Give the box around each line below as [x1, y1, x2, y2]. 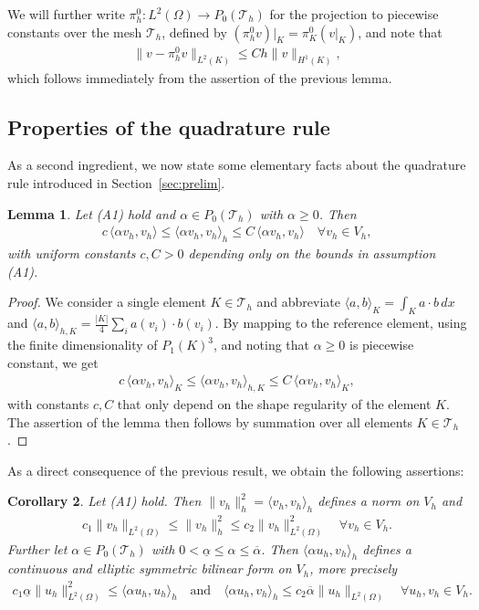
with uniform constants [7, 243, 136, 262]
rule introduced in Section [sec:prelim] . [7, 173, 225, 192]
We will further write [7, 5, 125, 23]
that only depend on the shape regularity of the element [117, 394, 432, 414]
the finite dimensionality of [7, 335, 158, 354]
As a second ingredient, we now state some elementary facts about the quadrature [7, 155, 466, 174]
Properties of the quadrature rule [7, 112, 330, 141]
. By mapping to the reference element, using [214, 313, 467, 332]
